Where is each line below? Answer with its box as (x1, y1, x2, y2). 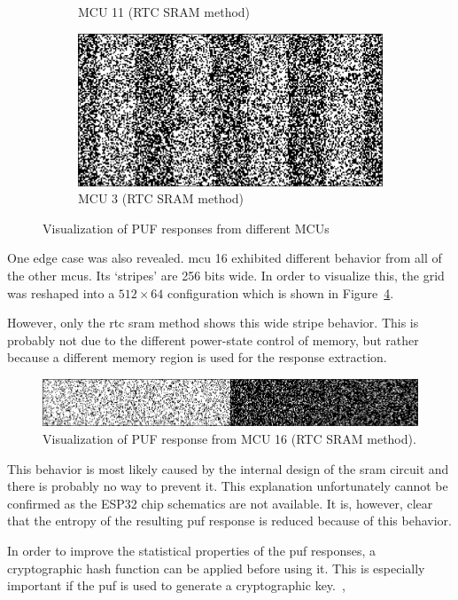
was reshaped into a (7, 283, 115, 302)
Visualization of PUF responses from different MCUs (43, 218, 330, 237)
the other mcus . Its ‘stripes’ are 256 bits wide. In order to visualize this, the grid (7, 265, 445, 284)
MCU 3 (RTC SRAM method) (78, 189, 245, 208)
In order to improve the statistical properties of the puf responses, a (7, 541, 376, 559)
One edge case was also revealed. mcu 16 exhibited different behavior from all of (7, 249, 442, 267)
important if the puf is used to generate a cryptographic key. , (7, 576, 345, 595)
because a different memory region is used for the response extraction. (7, 348, 387, 367)
